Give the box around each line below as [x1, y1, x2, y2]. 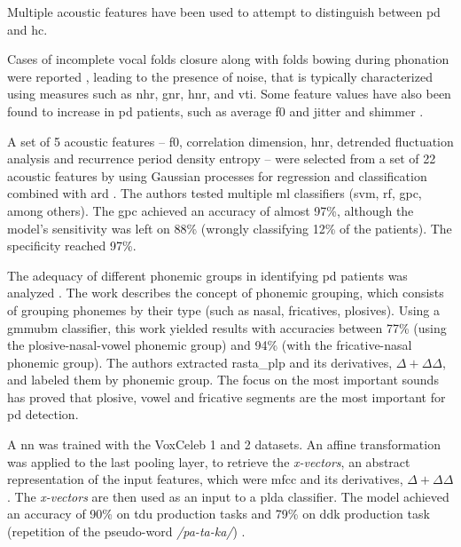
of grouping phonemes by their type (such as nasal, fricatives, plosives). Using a [7, 300, 441, 319]
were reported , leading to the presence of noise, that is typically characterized [7, 67, 433, 85]
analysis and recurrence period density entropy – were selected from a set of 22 [7, 149, 436, 168]
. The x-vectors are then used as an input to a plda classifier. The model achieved [7, 487, 449, 505]
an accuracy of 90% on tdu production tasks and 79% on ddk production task [7, 504, 430, 523]
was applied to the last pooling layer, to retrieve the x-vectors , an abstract [7, 452, 410, 471]
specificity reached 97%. [7, 236, 137, 255]
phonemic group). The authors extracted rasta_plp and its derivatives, [7, 353, 393, 371]
